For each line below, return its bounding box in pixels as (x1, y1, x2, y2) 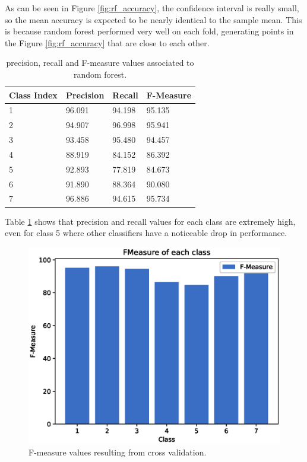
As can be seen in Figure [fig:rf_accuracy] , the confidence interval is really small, (5, 2, 299, 14)
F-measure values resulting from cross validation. (29, 446, 207, 458)
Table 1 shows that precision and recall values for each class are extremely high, (5, 215, 296, 227)
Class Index (9, 88, 58, 101)
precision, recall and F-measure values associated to (6, 56, 194, 69)
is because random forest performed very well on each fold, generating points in (5, 25, 294, 37)
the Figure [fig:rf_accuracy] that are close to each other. (5, 36, 210, 49)
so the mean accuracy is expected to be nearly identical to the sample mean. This (5, 13, 302, 26)
